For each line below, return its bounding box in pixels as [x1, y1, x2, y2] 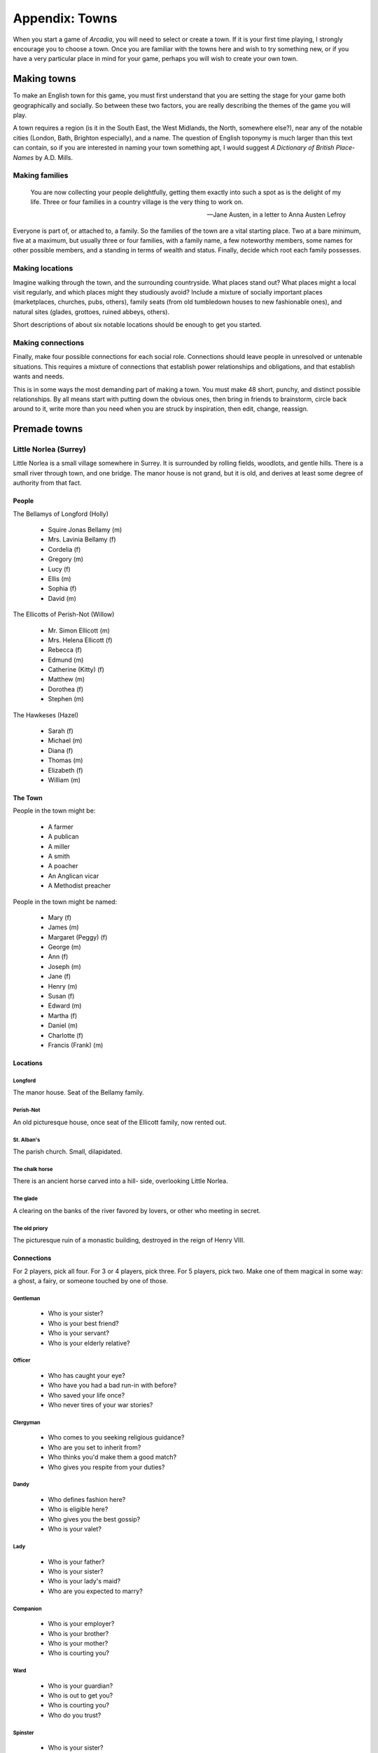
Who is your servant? [48, 1329, 110, 1337]
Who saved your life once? [48, 1390, 125, 1399]
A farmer [48, 823, 73, 831]
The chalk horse [13, 1165, 53, 1172]
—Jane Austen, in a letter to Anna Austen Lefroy [206, 210, 346, 219]
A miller [48, 842, 70, 851]
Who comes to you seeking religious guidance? [48, 1433, 185, 1442]
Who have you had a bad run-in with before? [48, 1381, 177, 1390]
